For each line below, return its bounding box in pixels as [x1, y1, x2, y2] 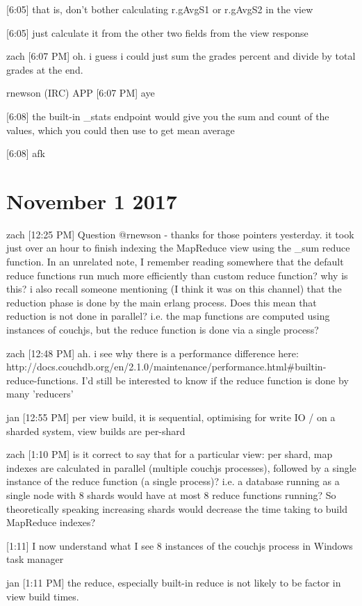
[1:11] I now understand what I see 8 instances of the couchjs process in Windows [6, 538, 353, 552]
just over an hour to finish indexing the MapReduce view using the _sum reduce [6, 240, 350, 255]
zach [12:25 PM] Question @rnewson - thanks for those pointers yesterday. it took [6, 227, 354, 241]
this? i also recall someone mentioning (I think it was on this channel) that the [6, 281, 342, 296]
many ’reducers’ [6, 386, 74, 401]
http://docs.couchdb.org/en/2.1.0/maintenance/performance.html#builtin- [6, 359, 327, 374]
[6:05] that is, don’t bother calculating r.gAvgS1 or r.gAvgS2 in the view [6, 2, 313, 16]
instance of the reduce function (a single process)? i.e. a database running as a [6, 474, 340, 489]
